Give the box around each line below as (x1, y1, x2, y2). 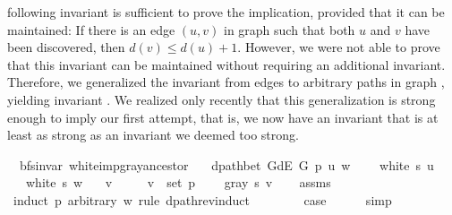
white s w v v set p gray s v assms (25, 173, 331, 192)
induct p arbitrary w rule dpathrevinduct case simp (13, 190, 392, 209)
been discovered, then (7, 38, 125, 56)
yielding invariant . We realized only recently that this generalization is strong (7, 90, 436, 108)
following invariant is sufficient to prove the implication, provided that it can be (7, 3, 445, 21)
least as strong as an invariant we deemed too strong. (7, 125, 299, 144)
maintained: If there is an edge (7, 20, 175, 39)
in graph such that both (224, 20, 355, 39)
